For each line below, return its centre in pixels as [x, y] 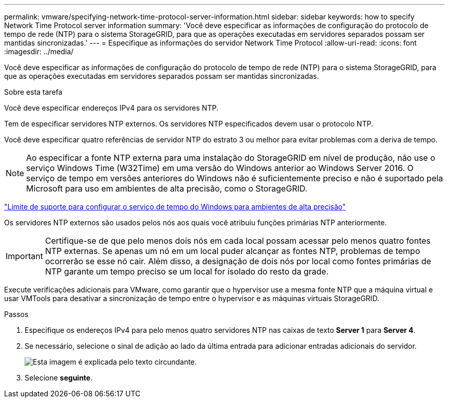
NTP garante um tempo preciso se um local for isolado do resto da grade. [187, 271]
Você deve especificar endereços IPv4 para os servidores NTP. [111, 108]
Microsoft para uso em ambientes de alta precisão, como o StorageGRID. [167, 188]
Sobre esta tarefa [33, 92]
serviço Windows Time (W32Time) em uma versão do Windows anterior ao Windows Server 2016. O [220, 168]
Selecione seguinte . [59, 378]
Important [24, 256]
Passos [16, 314]
